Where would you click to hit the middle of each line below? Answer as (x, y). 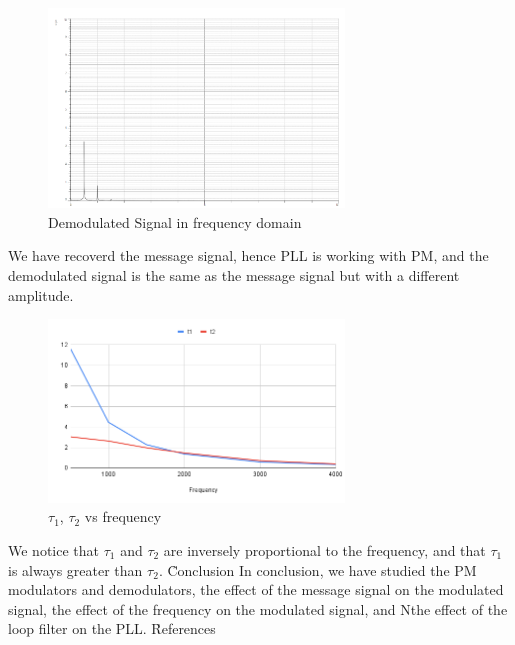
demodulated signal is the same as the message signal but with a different (234, 275)
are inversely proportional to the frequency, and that (324, 549)
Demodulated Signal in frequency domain (175, 221)
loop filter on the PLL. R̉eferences (112, 628)
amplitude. (41, 294)
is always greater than (75, 569)
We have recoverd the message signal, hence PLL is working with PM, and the (248, 255)
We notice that (53, 549)
